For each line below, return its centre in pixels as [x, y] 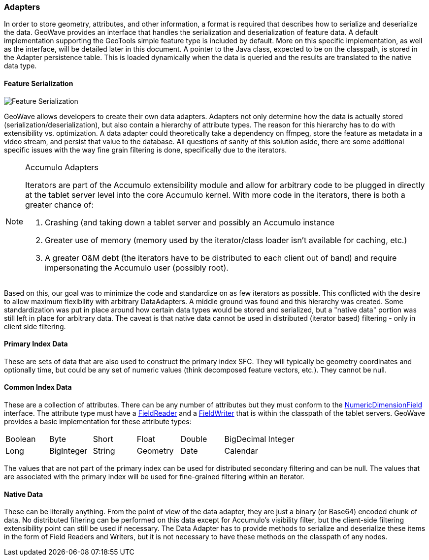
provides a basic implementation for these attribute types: [98, 422]
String [104, 451]
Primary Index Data [36, 344]
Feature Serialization [39, 83]
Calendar [241, 451]
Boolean [21, 439]
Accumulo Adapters [62, 167]
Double [194, 439]
